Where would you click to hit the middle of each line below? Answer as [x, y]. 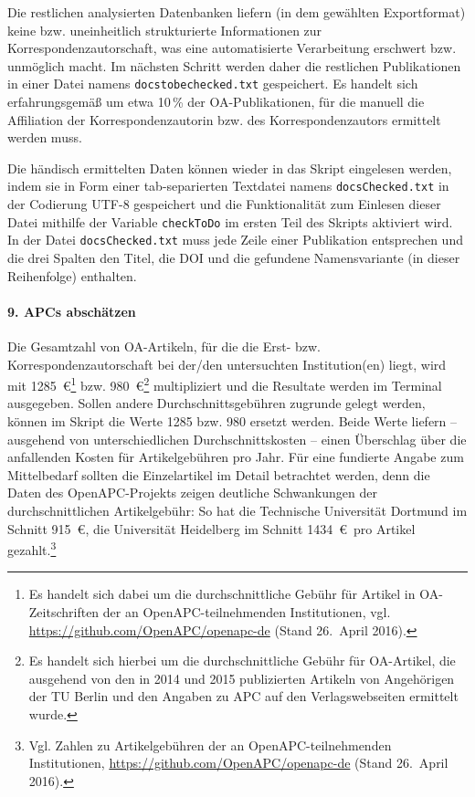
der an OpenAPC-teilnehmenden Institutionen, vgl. [247, 611]
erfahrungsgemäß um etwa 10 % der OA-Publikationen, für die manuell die [216, 102]
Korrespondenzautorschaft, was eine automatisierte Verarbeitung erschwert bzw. [232, 48]
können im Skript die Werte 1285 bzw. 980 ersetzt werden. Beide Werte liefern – [232, 420]
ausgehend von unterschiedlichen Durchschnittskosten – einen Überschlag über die [237, 439]
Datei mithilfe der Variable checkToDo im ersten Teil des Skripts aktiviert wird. [230, 221]
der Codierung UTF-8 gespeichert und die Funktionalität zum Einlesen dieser [224, 204]
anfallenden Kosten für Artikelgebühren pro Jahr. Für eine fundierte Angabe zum [236, 457]
